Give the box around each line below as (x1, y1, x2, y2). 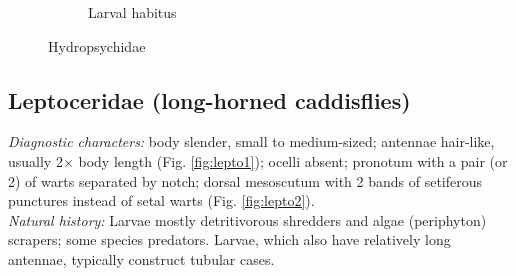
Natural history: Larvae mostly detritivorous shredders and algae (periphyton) (8, 209, 487, 230)
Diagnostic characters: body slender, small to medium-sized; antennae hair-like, (8, 131, 495, 152)
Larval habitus (88, 2, 177, 22)
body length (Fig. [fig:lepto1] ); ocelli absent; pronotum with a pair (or (78, 150, 508, 171)
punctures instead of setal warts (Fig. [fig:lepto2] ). (8, 190, 315, 211)
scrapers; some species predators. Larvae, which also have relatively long (8, 229, 451, 250)
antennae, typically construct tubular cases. (8, 248, 275, 269)
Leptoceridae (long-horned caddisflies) (8, 84, 411, 115)
